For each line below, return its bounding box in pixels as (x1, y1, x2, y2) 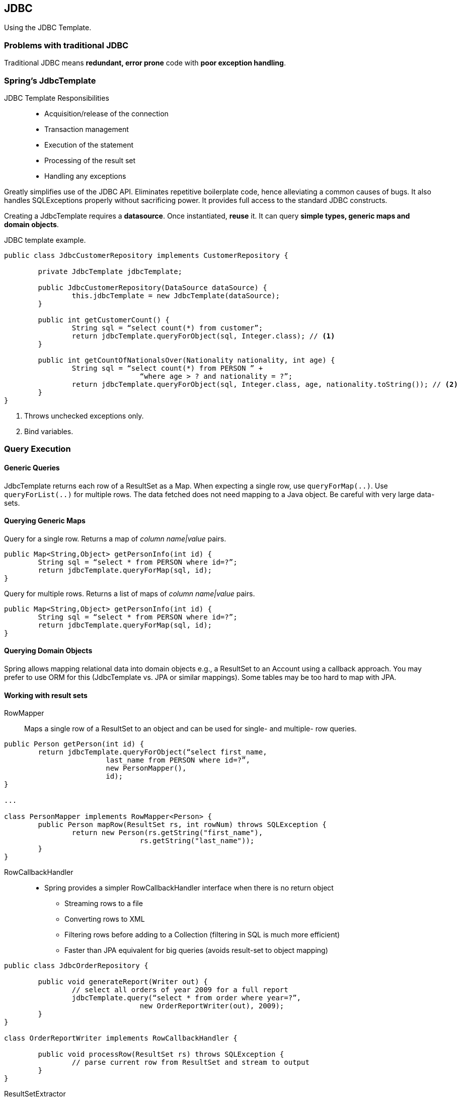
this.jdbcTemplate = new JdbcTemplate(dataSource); (71, 291, 280, 300)
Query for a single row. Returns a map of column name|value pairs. (4, 534, 226, 543)
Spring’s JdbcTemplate (4, 75, 96, 86)
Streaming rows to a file (64, 899, 143, 908)
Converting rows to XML (64, 915, 145, 924)
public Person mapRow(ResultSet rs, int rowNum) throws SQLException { (38, 820, 327, 829)
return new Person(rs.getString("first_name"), (71, 829, 263, 837)
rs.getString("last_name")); (139, 837, 255, 845)
